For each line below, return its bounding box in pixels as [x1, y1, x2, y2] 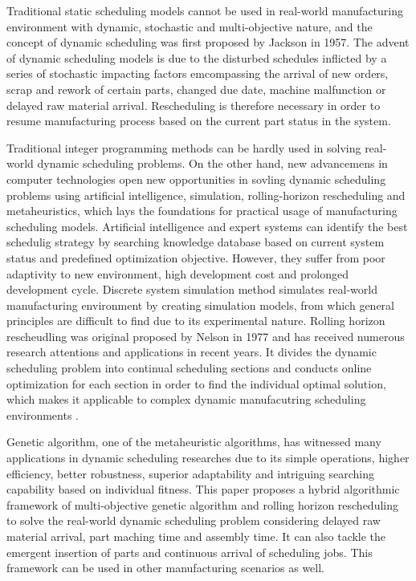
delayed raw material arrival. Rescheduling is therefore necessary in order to [6, 96, 381, 113]
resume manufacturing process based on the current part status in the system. [6, 112, 391, 129]
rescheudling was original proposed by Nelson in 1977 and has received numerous [6, 327, 405, 344]
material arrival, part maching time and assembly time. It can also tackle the [6, 528, 386, 544]
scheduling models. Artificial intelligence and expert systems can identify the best [6, 217, 408, 234]
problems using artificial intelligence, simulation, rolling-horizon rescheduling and [6, 186, 406, 203]
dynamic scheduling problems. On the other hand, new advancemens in [37, 155, 388, 172]
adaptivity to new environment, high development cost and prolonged [6, 265, 349, 282]
